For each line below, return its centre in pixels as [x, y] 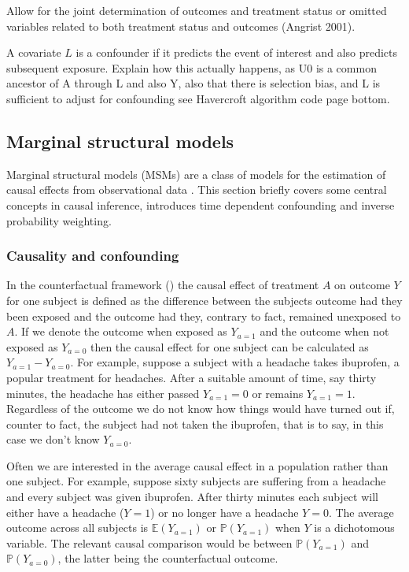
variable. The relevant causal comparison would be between [149, 542]
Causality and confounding [93, 256]
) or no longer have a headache [225, 512]
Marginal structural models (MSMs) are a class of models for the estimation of [196, 174]
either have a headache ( [65, 512]
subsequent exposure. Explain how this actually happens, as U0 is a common [192, 67]
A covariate [34, 52]
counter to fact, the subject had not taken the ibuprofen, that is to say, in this [195, 423]
